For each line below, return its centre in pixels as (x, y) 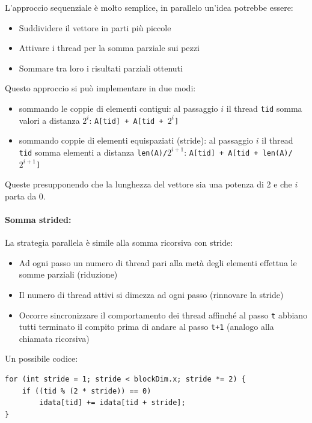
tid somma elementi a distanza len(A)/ (93, 152)
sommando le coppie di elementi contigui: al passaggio (118, 108)
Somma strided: (38, 219)
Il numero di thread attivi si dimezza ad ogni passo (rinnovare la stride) (151, 294)
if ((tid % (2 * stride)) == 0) (87, 391)
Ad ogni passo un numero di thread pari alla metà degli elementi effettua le (158, 262)
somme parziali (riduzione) (68, 274)
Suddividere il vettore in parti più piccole (95, 27)
